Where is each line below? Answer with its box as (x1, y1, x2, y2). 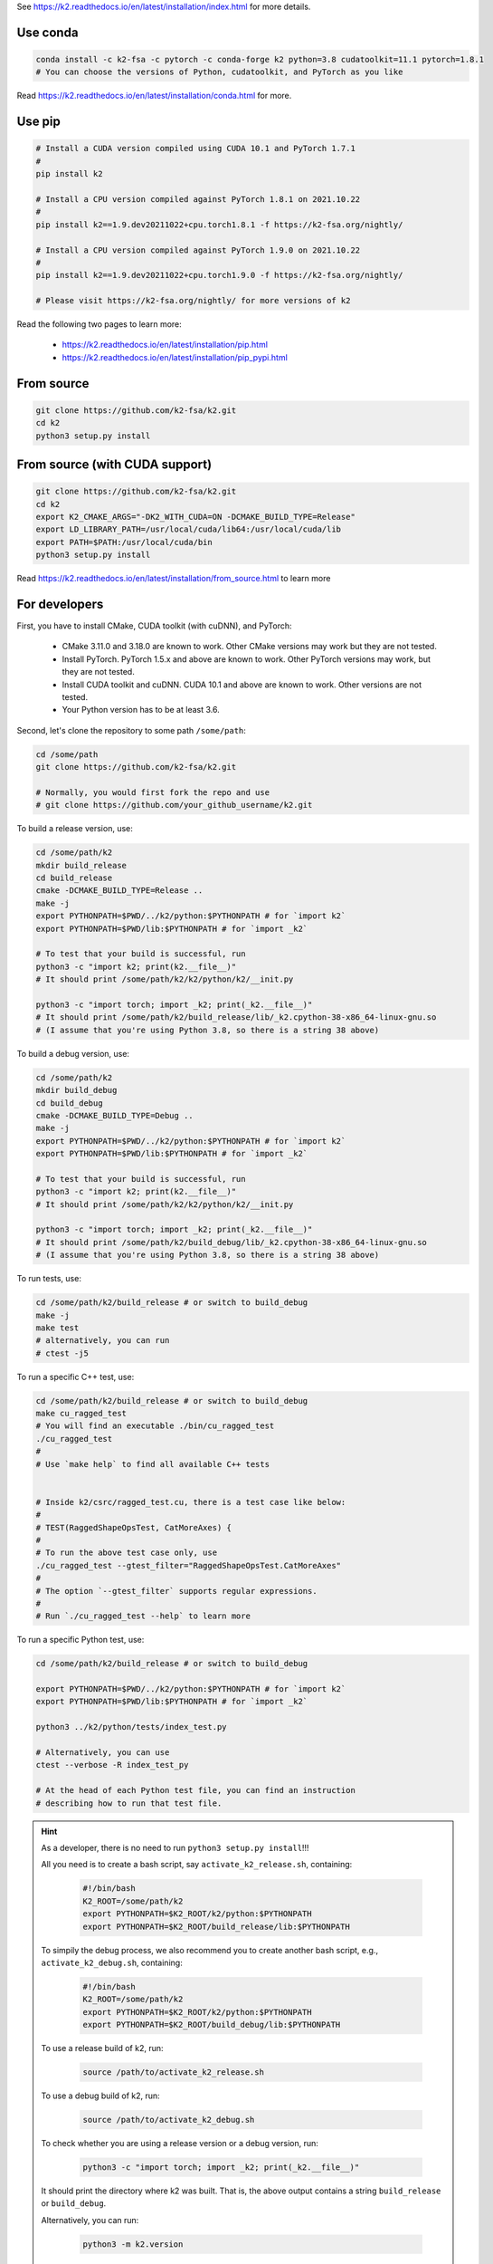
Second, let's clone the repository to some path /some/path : (16, 724, 246, 735)
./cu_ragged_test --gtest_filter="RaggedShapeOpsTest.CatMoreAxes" (35, 1560, 342, 1570)
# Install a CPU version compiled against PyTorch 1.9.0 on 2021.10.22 (35, 245, 361, 255)
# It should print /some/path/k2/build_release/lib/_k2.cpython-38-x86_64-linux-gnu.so (35, 1012, 437, 1022)
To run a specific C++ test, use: (16, 1371, 135, 1382)
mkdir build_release (35, 860, 127, 870)
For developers (16, 596, 104, 611)
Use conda (16, 24, 79, 40)
